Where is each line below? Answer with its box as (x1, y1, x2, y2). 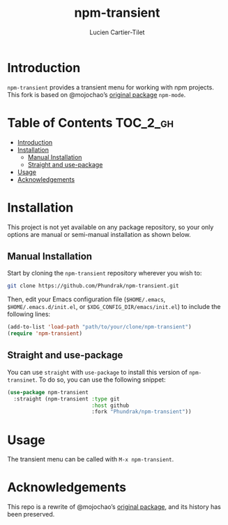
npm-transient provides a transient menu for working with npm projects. (7, 82, 214, 92)
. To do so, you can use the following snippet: (35, 375, 166, 384)
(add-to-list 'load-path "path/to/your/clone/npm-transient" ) (7, 324, 192, 331)
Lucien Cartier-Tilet (89, 28, 145, 36)
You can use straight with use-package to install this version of (7, 368, 188, 376)
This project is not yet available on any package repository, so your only (7, 222, 214, 231)
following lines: (7, 310, 51, 319)
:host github (91, 402, 130, 409)
